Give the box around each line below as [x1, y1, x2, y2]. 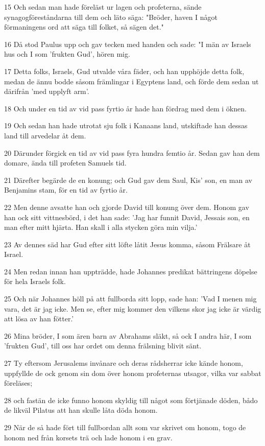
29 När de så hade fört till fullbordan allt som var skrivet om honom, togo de [4, 422, 246, 432]
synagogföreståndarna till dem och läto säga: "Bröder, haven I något [4, 11, 218, 22]
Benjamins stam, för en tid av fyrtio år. [4, 184, 128, 195]
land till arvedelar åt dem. [4, 130, 86, 140]
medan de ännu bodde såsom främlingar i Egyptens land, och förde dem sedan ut [4, 76, 259, 86]
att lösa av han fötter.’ [4, 313, 74, 324]
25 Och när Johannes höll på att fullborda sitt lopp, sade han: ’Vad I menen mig [4, 293, 257, 304]
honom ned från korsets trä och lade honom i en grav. [4, 432, 173, 442]
